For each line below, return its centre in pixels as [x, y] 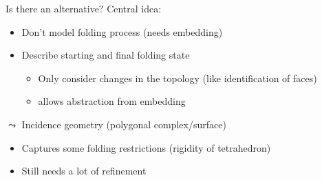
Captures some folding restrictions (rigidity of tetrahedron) [146, 147]
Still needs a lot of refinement [84, 171]
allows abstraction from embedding [112, 101]
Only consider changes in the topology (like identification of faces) [178, 78]
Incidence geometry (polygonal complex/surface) [124, 124]
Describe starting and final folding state [106, 55]
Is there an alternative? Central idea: [84, 8]
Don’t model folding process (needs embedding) [122, 31]
